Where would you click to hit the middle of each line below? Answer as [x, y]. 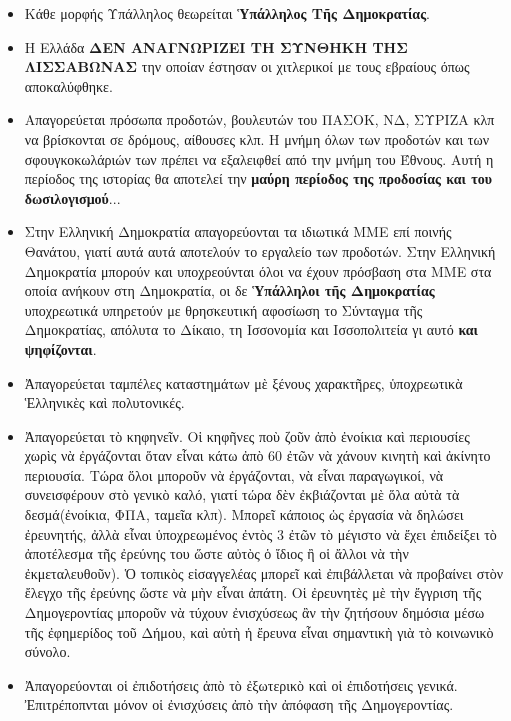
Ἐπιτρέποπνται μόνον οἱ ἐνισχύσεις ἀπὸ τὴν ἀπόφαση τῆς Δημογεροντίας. [239, 704]
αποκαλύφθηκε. [68, 85]
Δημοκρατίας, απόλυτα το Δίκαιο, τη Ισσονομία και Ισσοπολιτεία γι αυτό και [251, 329]
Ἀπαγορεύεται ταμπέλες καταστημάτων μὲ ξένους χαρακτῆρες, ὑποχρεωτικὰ [243, 382]
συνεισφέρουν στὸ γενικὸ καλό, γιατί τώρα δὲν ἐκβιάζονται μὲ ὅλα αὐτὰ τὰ [242, 494]
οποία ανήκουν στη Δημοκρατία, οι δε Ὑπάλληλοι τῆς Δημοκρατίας [229, 290]
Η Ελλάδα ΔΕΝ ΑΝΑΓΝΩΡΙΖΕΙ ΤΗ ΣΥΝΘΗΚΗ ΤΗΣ [216, 46]
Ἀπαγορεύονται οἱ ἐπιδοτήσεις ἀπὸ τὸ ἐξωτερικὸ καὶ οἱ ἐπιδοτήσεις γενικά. [241, 684]
